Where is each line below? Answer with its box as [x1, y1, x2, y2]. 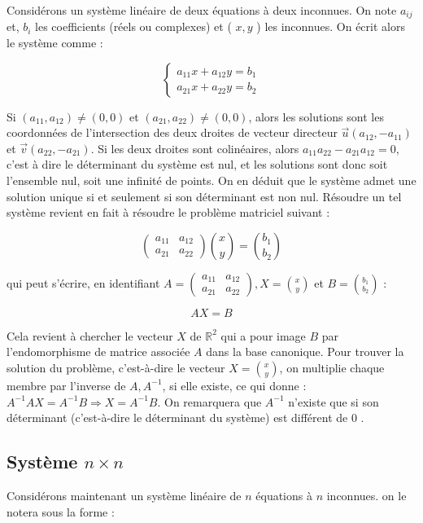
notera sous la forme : [7, 503, 115, 520]
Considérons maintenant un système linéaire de [7, 486, 242, 503]
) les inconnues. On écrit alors [256, 18, 405, 35]
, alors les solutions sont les [248, 108, 384, 125]
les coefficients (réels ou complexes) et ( [35, 18, 232, 35]
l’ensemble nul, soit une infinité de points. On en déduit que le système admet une [7, 172, 416, 189]
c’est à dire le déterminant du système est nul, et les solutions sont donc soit [7, 156, 388, 173]
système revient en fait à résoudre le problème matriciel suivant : [7, 204, 330, 221]
